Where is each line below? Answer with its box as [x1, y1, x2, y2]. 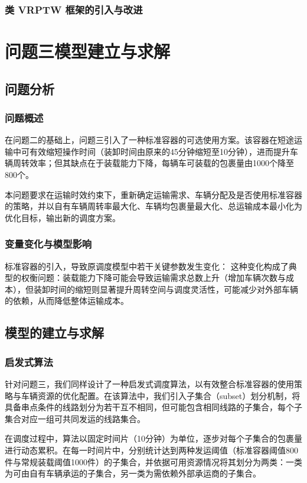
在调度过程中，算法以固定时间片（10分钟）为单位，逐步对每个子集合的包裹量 [5, 432, 302, 445]
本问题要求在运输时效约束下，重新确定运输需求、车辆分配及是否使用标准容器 [5, 188, 302, 200]
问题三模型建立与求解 [5, 39, 171, 63]
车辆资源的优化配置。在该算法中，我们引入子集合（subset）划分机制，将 [21, 389, 301, 401]
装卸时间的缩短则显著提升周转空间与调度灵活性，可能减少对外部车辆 [33, 283, 298, 295]
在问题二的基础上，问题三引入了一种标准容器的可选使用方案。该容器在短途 [5, 134, 294, 146]
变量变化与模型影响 [5, 236, 92, 251]
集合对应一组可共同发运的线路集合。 [5, 412, 145, 424]
